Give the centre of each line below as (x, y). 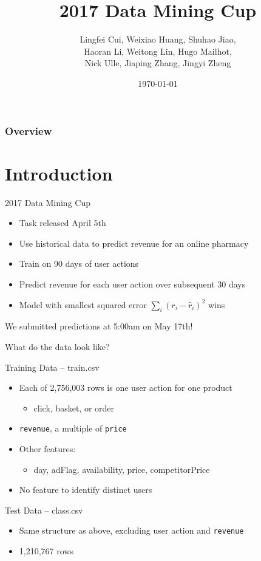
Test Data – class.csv (44, 510)
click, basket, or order (74, 408)
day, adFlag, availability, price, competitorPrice (122, 469)
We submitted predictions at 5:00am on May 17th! (99, 326)
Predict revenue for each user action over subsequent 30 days (132, 284)
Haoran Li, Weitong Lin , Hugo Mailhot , (158, 51)
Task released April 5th (63, 223)
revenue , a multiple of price (73, 428)
